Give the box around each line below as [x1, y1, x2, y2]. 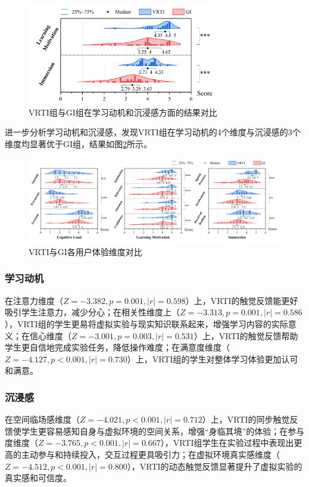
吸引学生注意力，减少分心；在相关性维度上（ [5, 306, 180, 318]
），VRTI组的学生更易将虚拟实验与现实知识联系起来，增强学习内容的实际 [5, 317, 288, 330]
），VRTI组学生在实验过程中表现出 [160, 436, 294, 449]
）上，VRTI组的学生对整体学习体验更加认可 [127, 352, 298, 365]
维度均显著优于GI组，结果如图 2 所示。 [5, 137, 152, 150]
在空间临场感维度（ [5, 413, 80, 426]
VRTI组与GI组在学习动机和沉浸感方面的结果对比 [29, 106, 217, 118]
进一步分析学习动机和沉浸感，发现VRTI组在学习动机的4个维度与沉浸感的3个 [5, 126, 301, 138]
